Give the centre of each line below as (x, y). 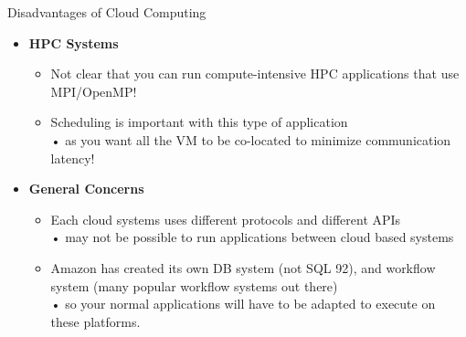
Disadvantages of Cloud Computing (107, 12)
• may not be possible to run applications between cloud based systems (252, 237)
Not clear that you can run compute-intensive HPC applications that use (255, 74)
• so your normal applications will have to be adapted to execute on (243, 304)
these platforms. (95, 321)
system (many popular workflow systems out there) (194, 285)
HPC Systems (74, 42)
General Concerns (86, 189)
